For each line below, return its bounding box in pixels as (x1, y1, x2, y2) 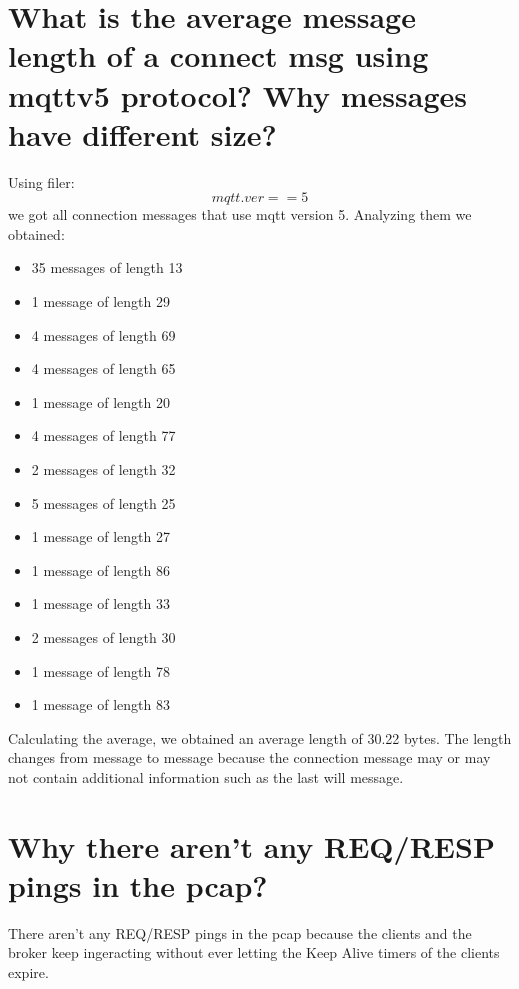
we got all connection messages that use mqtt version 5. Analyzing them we (8, 204, 472, 225)
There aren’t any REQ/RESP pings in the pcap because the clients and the (8, 922, 472, 943)
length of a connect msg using (8, 35, 429, 76)
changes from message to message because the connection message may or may (8, 747, 491, 768)
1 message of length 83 (31, 694, 170, 715)
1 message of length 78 (31, 660, 170, 681)
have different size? (8, 113, 277, 154)
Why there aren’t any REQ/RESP (8, 825, 495, 866)
